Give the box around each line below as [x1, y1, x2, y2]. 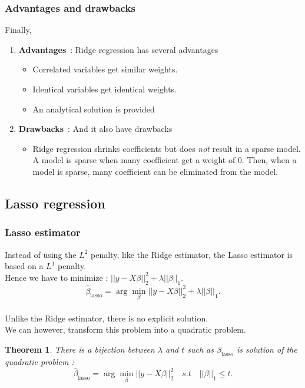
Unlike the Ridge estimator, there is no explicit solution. [5, 311, 208, 324]
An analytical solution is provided [32, 102, 155, 115]
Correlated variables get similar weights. [32, 63, 178, 75]
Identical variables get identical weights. [32, 83, 177, 95]
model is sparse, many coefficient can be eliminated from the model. [32, 165, 278, 177]
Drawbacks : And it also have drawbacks [18, 122, 173, 135]
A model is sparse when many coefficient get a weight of [32, 154, 236, 166]
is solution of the [236, 343, 297, 355]
